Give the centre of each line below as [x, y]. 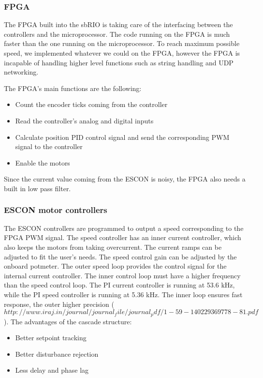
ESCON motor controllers [56, 210]
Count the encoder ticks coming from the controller [91, 104]
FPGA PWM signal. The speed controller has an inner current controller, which [123, 237]
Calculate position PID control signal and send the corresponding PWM [122, 137]
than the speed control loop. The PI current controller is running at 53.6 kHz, [119, 285]
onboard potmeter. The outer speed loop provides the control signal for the [115, 266]
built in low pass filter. [37, 188]
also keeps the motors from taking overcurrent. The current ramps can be [113, 247]
